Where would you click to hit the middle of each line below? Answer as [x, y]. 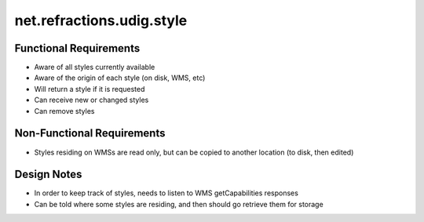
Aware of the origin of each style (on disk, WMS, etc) [120, 78]
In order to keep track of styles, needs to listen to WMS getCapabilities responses [166, 193]
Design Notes [48, 175]
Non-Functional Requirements [90, 133]
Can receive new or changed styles [91, 100]
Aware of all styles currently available [95, 67]
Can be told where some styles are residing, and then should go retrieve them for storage [179, 204]
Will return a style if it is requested [90, 89]
